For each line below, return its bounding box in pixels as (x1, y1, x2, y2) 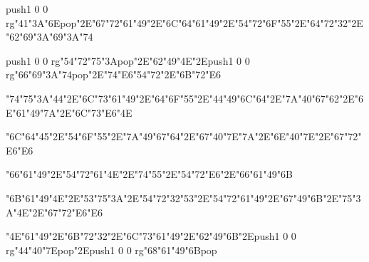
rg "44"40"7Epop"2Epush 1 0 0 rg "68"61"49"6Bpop (6, 242, 217, 257)
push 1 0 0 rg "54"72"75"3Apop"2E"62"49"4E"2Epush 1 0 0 (6, 53, 250, 68)
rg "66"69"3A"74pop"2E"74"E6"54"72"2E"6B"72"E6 (6, 67, 222, 82)
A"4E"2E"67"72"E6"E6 (6, 204, 103, 219)
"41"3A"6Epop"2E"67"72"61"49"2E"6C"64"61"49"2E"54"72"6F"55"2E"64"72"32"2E (14, 15, 363, 30)
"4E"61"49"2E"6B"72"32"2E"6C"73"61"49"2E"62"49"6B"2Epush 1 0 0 (6, 229, 296, 243)
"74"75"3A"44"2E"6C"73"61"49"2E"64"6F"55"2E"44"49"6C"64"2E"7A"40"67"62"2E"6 (6, 90, 363, 105)
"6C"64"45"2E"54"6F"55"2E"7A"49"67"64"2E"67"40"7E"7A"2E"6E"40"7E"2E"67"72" (6, 129, 362, 144)
